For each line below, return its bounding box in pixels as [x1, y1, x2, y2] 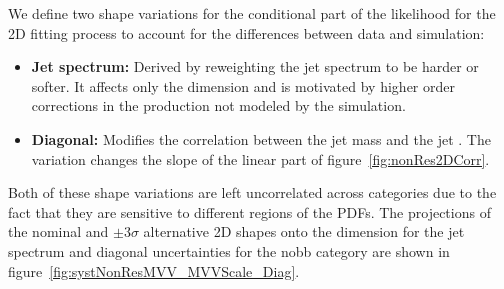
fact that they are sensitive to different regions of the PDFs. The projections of [8, 201, 491, 222]
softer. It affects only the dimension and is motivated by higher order [31, 75, 455, 96]
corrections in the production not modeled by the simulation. [31, 95, 406, 116]
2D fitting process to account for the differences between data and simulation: [8, 22, 485, 43]
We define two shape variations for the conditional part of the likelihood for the [8, 3, 496, 23]
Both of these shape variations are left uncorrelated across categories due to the [8, 182, 497, 203]
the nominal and [8, 221, 109, 242]
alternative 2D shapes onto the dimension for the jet [143, 221, 465, 242]
